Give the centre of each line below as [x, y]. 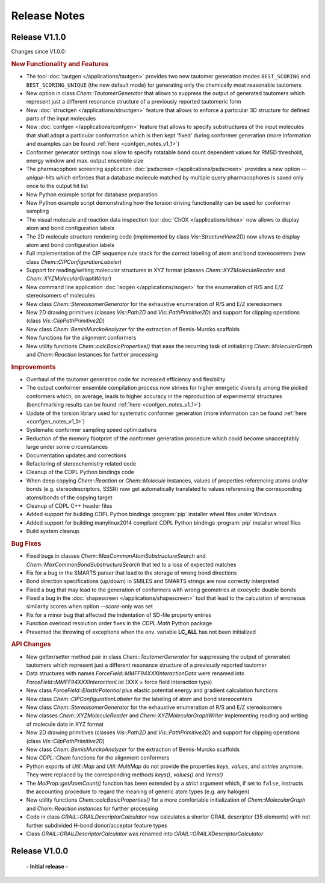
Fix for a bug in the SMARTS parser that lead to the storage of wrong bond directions [132, 573]
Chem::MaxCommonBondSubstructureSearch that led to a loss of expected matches [131, 564]
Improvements [33, 367]
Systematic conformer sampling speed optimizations [91, 430]
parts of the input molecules [61, 119]
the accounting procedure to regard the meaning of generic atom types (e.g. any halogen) [138, 791]
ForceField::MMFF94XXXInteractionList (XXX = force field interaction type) [119, 682]
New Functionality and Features [60, 64]
